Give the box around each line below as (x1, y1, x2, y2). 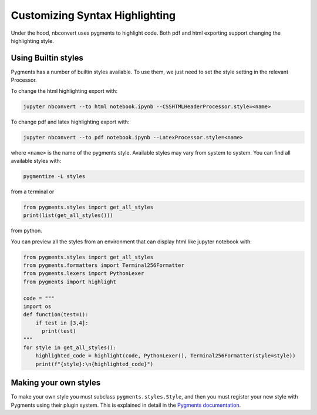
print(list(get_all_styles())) (23, 212, 114, 219)
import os (23, 303, 52, 310)
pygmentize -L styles (23, 173, 86, 179)
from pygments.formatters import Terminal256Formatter (23, 262, 184, 269)
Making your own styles (11, 378, 101, 388)
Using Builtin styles (11, 53, 83, 63)
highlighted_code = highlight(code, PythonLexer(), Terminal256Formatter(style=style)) (35, 353, 296, 359)
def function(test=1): (23, 312, 89, 318)
